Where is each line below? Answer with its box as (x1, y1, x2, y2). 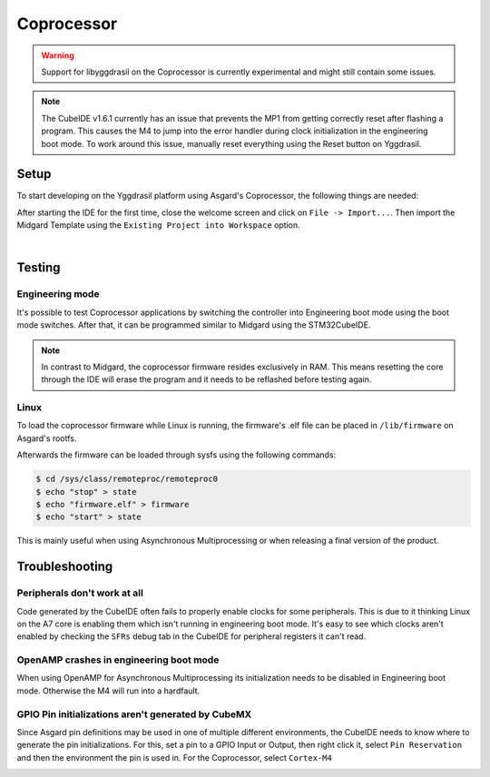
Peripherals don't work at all (16, 586, 144, 599)
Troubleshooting (16, 559, 113, 575)
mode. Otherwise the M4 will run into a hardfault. (16, 685, 201, 696)
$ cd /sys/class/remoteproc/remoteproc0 (35, 474, 218, 485)
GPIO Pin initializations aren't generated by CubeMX (16, 708, 252, 721)
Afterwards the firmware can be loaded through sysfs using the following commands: (16, 449, 337, 460)
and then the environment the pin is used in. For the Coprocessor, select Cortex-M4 (16, 752, 333, 762)
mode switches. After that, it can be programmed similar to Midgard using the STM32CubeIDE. (16, 320, 371, 330)
